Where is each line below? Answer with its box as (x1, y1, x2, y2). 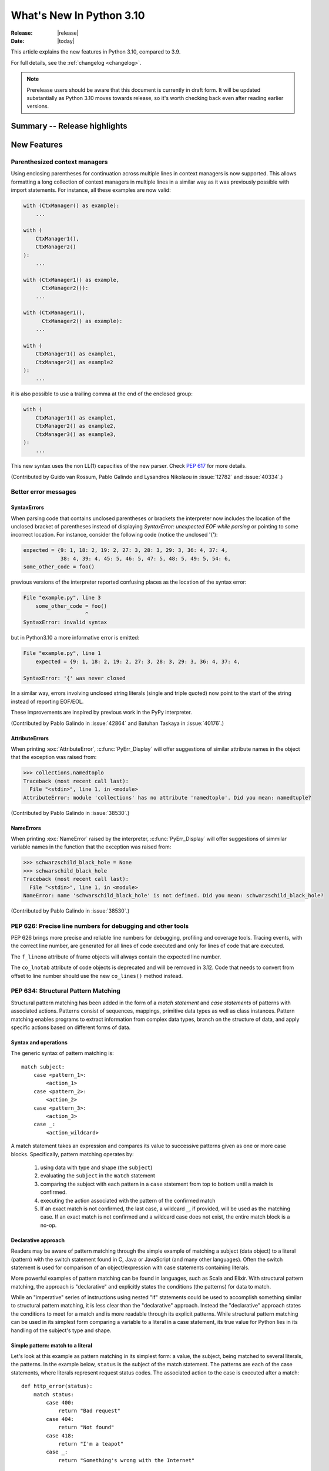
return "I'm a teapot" (58, 1440, 124, 1447)
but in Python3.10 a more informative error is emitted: (11, 634, 140, 641)
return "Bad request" (58, 1407, 120, 1415)
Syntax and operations (11, 1039, 68, 1046)
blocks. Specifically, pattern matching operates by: (11, 1150, 135, 1157)
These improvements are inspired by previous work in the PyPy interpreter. (11, 709, 192, 716)
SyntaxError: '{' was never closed (23, 674, 126, 681)
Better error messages (11, 488, 76, 496)
